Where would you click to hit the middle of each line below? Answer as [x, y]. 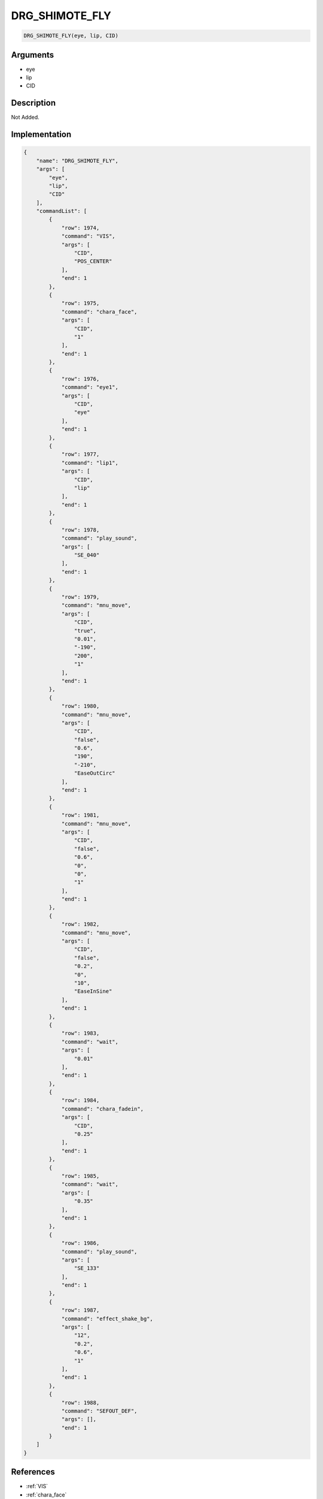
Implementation [41, 135]
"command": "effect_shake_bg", [107, 1319]
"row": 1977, [80, 454]
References [33, 1472]
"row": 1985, [80, 1176]
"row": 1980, [80, 706]
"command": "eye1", [90, 387]
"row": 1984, [80, 1101]
